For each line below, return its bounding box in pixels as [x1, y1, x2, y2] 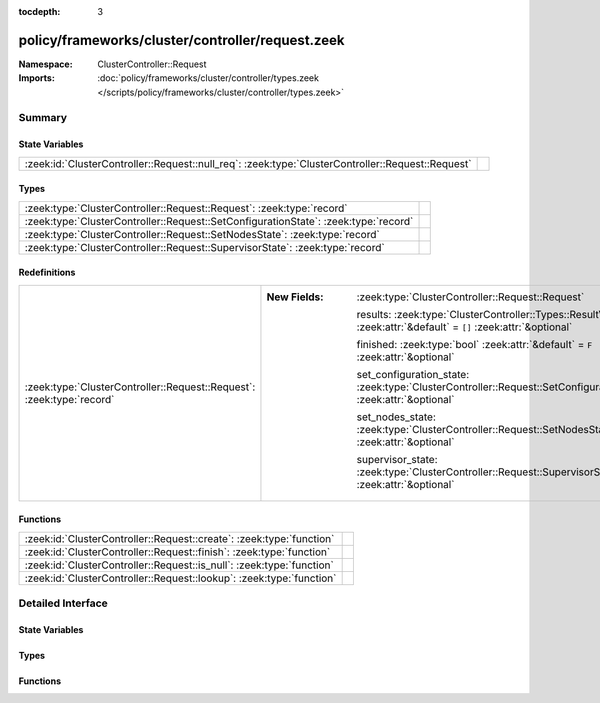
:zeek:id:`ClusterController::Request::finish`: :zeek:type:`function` [24, 545, 331, 559]
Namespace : [18, 58, 74, 70]
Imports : [18, 72, 55, 84]
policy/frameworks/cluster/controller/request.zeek [18, 31, 345, 49]
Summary [18, 111, 68, 125]
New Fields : [266, 290, 324, 304]
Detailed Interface [18, 596, 109, 610]
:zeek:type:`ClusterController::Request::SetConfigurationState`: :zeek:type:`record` [24, 214, 414, 228]
